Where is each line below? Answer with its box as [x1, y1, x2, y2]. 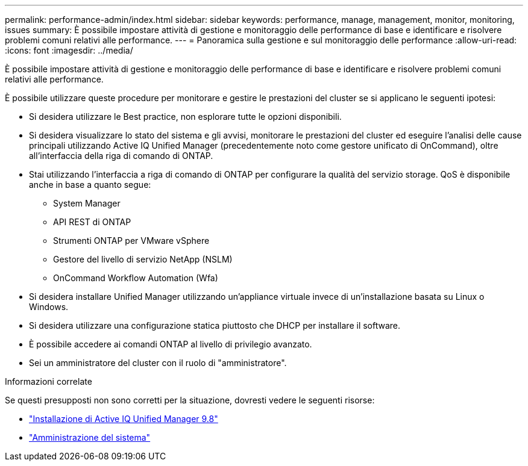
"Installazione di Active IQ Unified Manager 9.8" [29, 414, 218, 424]
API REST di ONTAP [53, 217, 131, 227]
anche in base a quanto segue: [29, 179, 151, 190]
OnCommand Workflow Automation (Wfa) [53, 273, 218, 283]
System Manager [53, 198, 121, 208]
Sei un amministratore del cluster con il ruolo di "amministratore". [29, 358, 287, 368]
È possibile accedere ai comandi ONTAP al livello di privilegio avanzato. [29, 339, 312, 349]
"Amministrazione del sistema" [29, 432, 151, 443]
